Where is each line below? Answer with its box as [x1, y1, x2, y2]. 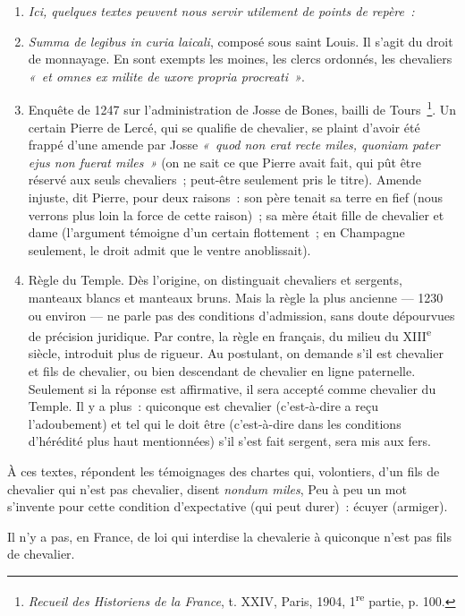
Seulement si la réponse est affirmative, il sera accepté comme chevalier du [28, 379, 436, 398]
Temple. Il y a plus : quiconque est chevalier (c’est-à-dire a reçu [28, 397, 378, 415]
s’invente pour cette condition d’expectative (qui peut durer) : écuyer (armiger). [7, 497, 448, 516]
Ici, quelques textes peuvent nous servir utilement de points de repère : [28, 2, 415, 20]
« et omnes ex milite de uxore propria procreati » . [28, 66, 305, 85]
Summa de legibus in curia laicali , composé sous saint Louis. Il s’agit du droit [28, 31, 453, 50]
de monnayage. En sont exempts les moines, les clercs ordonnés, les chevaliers [28, 49, 452, 68]
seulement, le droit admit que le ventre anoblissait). [28, 240, 311, 259]
